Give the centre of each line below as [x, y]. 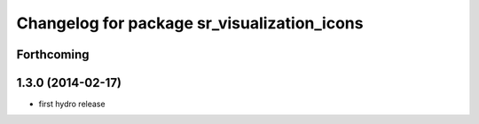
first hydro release [72, 104]
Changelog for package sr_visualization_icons [190, 23]
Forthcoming [53, 54]
